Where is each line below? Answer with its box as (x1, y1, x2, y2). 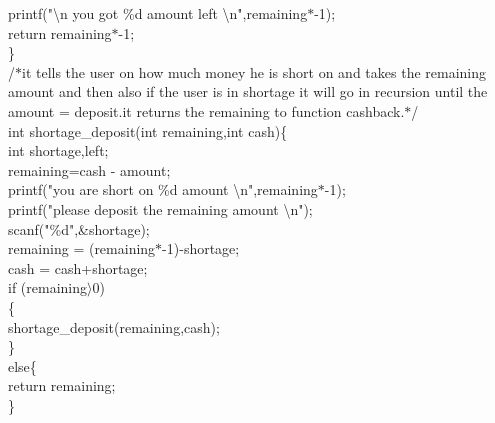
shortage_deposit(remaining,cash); (8, 316, 220, 337)
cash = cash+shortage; (8, 257, 148, 278)
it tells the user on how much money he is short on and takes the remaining (22, 61, 487, 82)
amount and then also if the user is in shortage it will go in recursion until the (8, 81, 488, 102)
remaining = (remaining (8, 238, 156, 259)
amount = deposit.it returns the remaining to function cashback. (8, 100, 405, 121)
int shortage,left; (8, 140, 109, 161)
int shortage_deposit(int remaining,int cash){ (8, 120, 288, 141)
